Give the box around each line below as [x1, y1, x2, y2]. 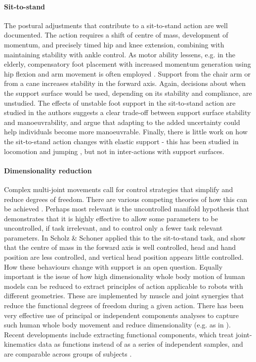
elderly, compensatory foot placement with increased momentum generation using [4, 59, 251, 69]
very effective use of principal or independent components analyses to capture [4, 310, 239, 320]
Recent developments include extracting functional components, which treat [4, 329, 234, 339]
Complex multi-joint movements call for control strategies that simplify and [4, 184, 233, 194]
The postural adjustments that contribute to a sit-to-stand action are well [4, 20, 228, 30]
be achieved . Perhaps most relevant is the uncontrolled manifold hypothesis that [4, 203, 250, 214]
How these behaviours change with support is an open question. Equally [4, 261, 223, 272]
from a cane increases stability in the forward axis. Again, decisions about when [4, 78, 246, 88]
